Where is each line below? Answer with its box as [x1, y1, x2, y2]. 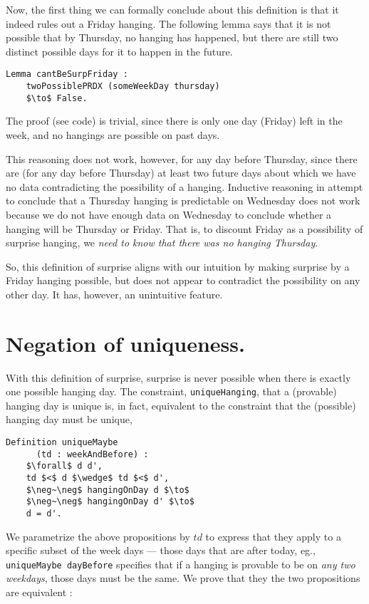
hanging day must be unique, [6, 412, 132, 427]
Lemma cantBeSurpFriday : [6, 69, 128, 80]
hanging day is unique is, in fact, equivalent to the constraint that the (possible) [6, 397, 356, 412]
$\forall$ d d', [26, 461, 103, 472]
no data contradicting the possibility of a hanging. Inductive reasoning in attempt [6, 179, 363, 194]
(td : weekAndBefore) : [36, 449, 149, 459]
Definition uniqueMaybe [6, 437, 118, 448]
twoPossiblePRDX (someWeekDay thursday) [26, 81, 220, 92]
